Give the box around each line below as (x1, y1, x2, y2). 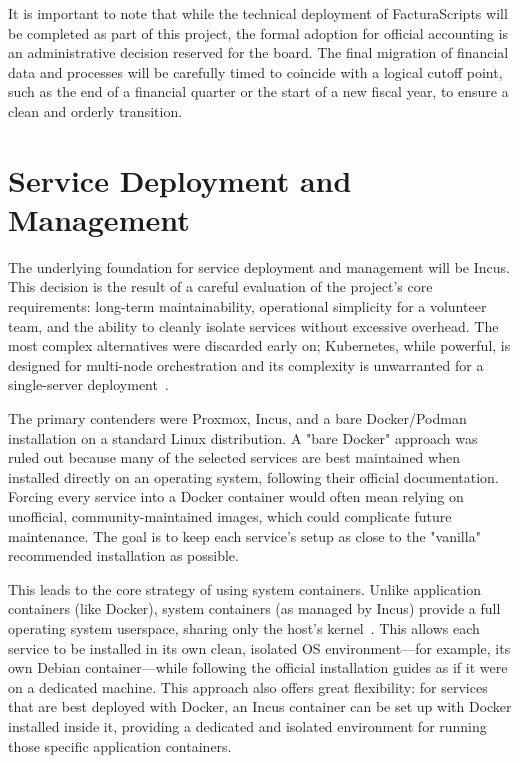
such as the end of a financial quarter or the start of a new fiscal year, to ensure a (8, 81, 509, 102)
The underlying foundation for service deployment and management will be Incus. (8, 256, 510, 277)
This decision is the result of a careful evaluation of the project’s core (8, 276, 433, 297)
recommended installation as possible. (8, 545, 239, 566)
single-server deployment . (8, 374, 169, 395)
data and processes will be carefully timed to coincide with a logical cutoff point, (8, 61, 503, 82)
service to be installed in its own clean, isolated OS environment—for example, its (8, 637, 511, 658)
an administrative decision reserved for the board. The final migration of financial (8, 42, 509, 63)
